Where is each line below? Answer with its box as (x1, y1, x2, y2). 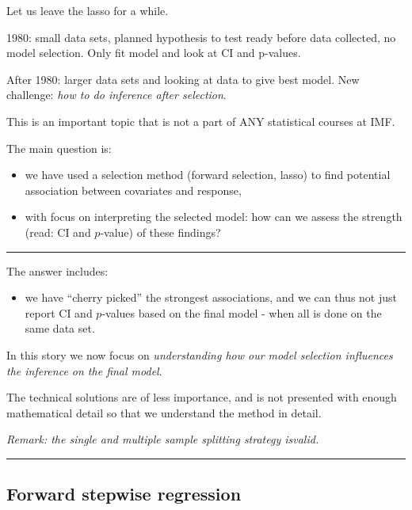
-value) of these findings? (100, 223, 221, 240)
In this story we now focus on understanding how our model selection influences (6, 346, 393, 363)
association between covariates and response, (25, 181, 242, 198)
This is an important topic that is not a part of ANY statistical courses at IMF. (6, 112, 395, 129)
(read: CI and (25, 223, 91, 240)
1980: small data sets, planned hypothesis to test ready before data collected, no (6, 29, 396, 45)
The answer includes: (6, 262, 109, 279)
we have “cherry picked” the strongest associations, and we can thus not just (25, 289, 398, 306)
